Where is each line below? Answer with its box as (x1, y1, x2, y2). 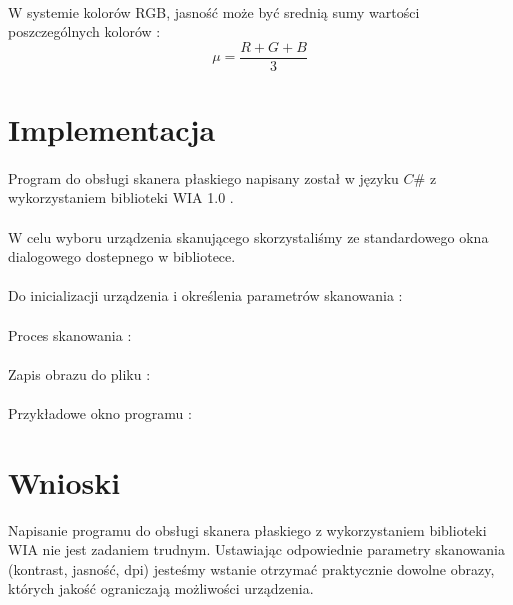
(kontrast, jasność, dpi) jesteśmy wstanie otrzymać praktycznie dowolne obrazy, (8, 558, 495, 579)
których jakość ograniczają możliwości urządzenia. (8, 578, 314, 599)
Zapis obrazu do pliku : (8, 363, 151, 384)
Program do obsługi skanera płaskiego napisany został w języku (8, 167, 399, 188)
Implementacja (8, 109, 216, 150)
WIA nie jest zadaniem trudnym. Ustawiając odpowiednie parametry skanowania (8, 539, 505, 560)
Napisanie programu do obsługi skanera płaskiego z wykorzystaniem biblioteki (8, 519, 487, 540)
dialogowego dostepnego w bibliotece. (8, 246, 236, 267)
